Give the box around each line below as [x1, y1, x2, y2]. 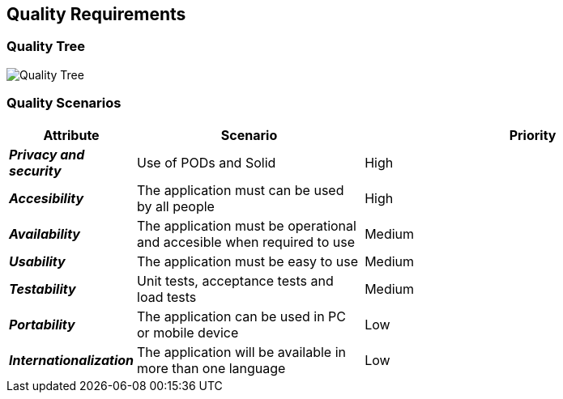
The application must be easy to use [137, 253, 358, 270]
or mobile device [137, 324, 239, 341]
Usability [9, 253, 66, 270]
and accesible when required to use [137, 233, 356, 250]
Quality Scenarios [6, 95, 122, 112]
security [9, 162, 62, 179]
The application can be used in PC [137, 308, 347, 325]
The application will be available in [137, 343, 346, 360]
